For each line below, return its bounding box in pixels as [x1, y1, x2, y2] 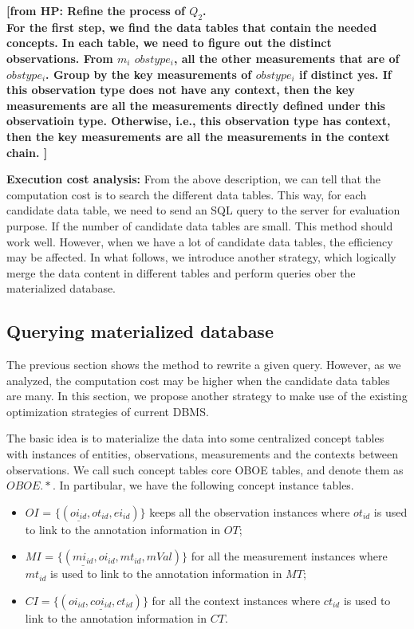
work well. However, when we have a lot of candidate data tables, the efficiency [6, 233, 393, 250]
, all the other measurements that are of [173, 49, 400, 66]
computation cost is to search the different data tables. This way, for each [6, 186, 367, 202]
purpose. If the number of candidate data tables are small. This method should [6, 217, 393, 234]
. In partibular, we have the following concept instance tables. [52, 477, 354, 493]
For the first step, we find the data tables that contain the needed [6, 18, 377, 35]
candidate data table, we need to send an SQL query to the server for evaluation [6, 202, 400, 218]
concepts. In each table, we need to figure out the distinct [6, 34, 332, 51]
